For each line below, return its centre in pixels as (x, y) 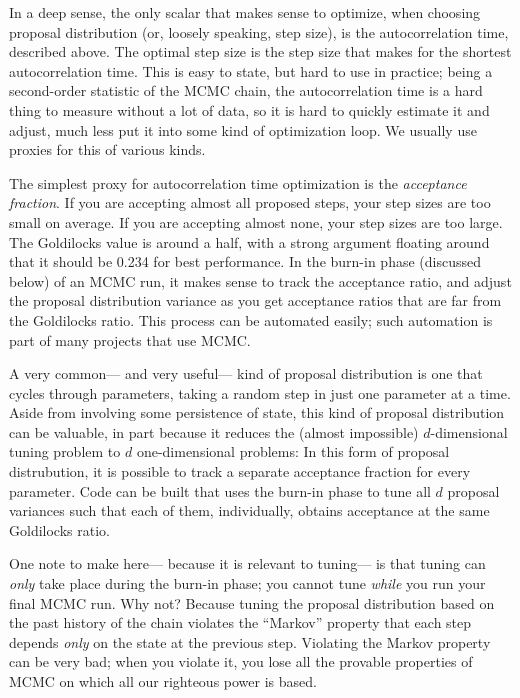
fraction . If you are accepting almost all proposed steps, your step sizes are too (250, 202)
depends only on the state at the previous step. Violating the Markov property (250, 641)
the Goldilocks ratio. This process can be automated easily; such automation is (251, 319)
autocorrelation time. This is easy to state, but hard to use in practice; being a (251, 70)
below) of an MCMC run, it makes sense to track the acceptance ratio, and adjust (260, 280)
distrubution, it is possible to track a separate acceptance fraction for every (240, 471)
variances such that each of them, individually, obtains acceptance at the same (249, 510)
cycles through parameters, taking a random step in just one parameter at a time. (260, 392)
